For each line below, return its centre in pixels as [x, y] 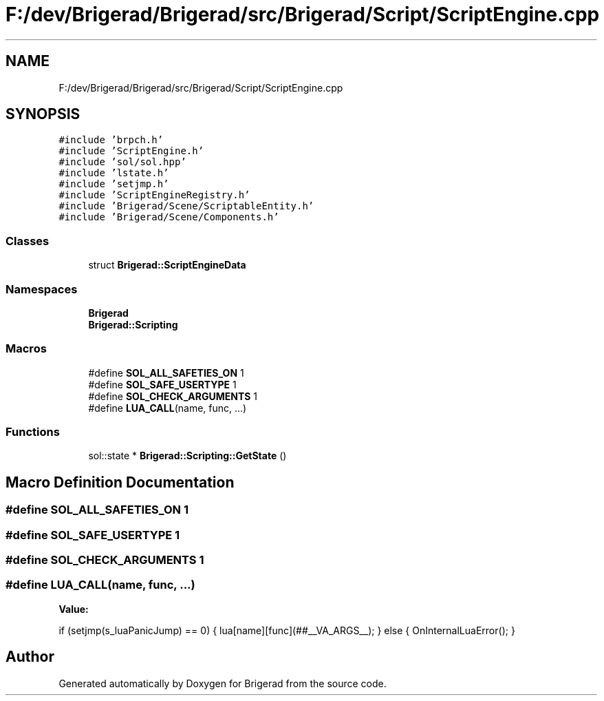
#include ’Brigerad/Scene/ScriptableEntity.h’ [186, 206]
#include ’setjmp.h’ [114, 184]
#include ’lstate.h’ [114, 173]
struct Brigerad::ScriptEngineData [167, 265]
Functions [33, 432]
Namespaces [42, 289]
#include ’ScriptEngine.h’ [131, 151]
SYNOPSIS [43, 114]
